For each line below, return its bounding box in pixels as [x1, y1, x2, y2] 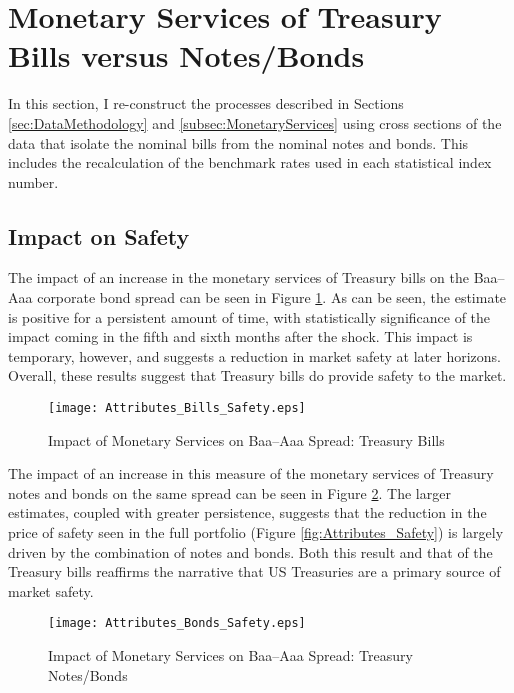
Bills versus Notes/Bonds [8, 35, 365, 76]
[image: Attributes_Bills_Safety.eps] [48, 401, 306, 416]
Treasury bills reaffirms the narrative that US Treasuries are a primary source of [8, 561, 501, 582]
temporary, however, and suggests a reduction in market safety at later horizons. [8, 345, 501, 366]
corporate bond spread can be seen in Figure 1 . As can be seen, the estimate [37, 287, 507, 308]
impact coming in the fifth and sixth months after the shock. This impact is [8, 326, 473, 347]
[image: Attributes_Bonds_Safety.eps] [48, 616, 306, 631]
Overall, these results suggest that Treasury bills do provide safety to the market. [8, 365, 507, 386]
